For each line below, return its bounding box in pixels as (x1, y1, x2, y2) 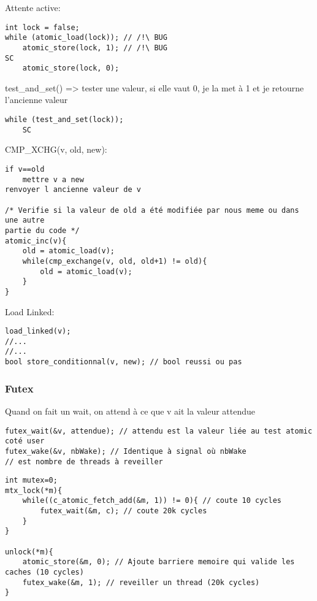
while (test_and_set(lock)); (5, 115, 124, 124)
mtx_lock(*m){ (5, 486, 63, 495)
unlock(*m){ (5, 547, 53, 556)
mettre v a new (22, 175, 84, 184)
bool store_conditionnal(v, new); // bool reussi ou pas (5, 358, 242, 367)
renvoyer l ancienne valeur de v (5, 185, 141, 194)
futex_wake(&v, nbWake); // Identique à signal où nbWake (5, 446, 246, 456)
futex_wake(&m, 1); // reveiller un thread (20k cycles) (22, 578, 260, 587)
